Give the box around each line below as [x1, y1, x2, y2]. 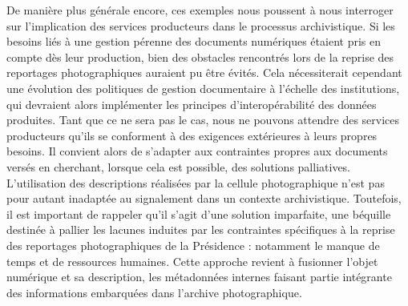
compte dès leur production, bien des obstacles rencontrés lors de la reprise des [6, 48, 394, 65]
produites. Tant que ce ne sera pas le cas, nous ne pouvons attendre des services [6, 111, 400, 128]
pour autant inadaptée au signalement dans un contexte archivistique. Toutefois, [6, 190, 402, 207]
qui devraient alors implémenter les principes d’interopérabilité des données [6, 95, 377, 112]
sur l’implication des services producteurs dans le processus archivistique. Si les [6, 17, 395, 34]
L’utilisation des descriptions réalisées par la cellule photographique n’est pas [6, 174, 385, 191]
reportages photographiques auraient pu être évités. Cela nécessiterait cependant [6, 64, 402, 81]
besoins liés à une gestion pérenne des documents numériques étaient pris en [6, 33, 381, 50]
